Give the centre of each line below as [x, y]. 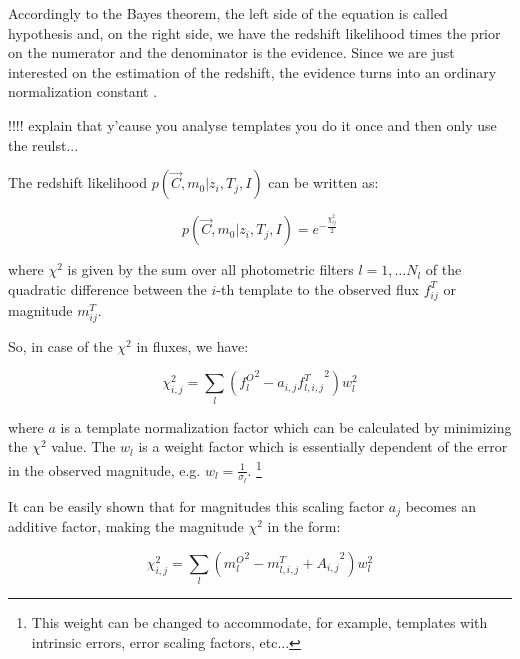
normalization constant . [83, 91]
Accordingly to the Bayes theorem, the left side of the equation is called [228, 13]
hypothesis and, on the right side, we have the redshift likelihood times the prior [254, 32]
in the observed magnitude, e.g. [104, 469]
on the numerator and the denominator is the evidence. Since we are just [231, 52]
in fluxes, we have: [192, 345]
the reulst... [43, 144]
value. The [83, 446]
